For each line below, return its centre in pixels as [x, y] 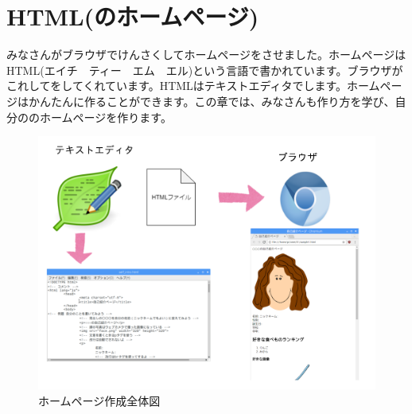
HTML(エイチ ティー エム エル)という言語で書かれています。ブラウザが [205, 70]
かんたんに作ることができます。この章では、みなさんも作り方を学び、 [212, 101]
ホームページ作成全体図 [99, 400]
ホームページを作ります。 [105, 117]
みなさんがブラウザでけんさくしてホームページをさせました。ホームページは [206, 55]
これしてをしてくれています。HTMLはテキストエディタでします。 [177, 86]
